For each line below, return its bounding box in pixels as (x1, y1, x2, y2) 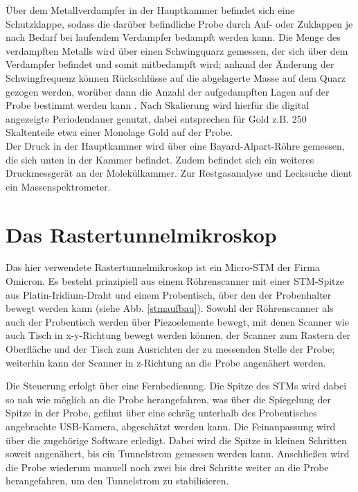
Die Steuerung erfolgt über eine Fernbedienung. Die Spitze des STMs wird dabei (6, 378, 347, 393)
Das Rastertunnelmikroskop (6, 220, 277, 248)
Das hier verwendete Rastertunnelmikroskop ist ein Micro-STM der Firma (6, 260, 320, 274)
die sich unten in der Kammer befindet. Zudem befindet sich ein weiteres (6, 152, 314, 166)
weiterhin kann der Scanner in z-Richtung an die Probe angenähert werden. (6, 355, 326, 369)
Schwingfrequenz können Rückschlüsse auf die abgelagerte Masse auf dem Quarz (6, 70, 346, 85)
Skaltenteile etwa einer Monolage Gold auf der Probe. (6, 125, 233, 139)
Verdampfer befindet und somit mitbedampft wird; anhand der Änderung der (6, 57, 334, 71)
